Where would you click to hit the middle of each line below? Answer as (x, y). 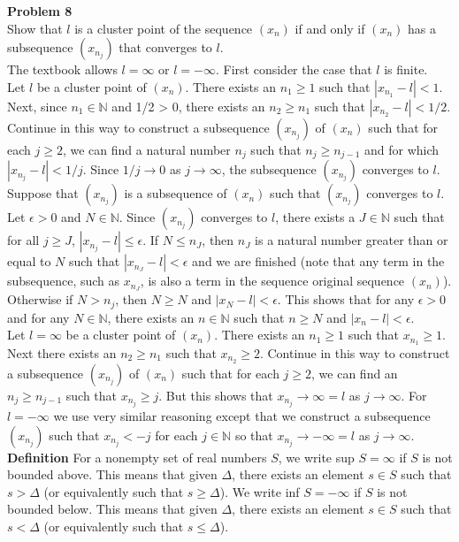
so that (254, 435)
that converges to (165, 47)
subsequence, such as (64, 281)
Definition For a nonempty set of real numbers (137, 457)
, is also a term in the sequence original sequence (272, 281)
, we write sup (316, 457)
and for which (402, 149)
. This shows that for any (346, 299)
